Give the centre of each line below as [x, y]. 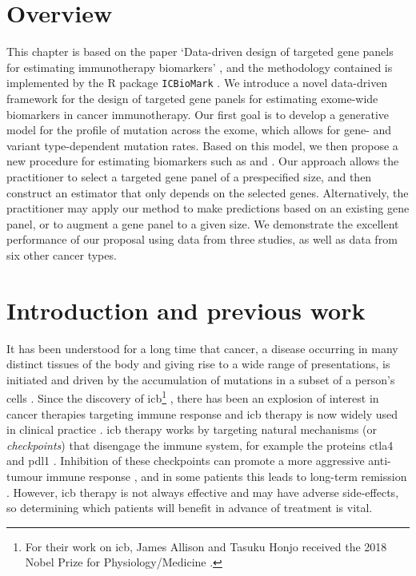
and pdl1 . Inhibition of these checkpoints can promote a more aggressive [186, 461]
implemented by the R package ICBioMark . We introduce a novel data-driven [197, 83]
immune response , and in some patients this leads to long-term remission [226, 477]
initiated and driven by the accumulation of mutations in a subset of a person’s [201, 379]
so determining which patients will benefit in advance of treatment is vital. [190, 508]
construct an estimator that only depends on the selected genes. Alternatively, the [208, 192]
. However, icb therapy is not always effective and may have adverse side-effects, [203, 492]
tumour [25, 477]
